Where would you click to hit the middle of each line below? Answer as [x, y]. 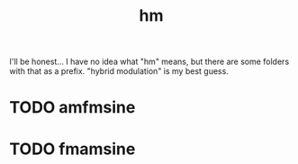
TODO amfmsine [72, 108]
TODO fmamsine [72, 149]
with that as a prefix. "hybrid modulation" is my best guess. [119, 71]
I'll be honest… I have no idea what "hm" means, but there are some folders [149, 62]
